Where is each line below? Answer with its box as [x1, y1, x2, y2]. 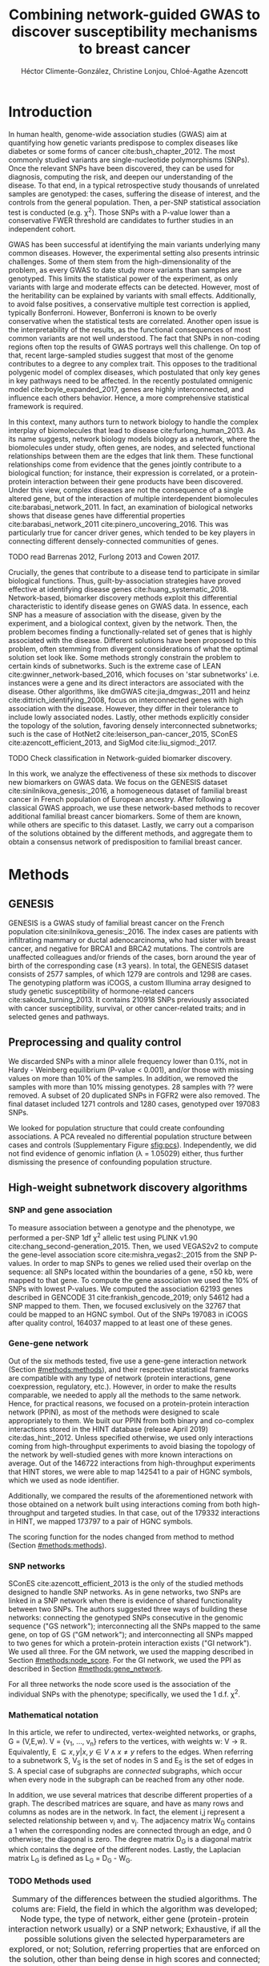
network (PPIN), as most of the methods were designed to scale [8, 1407, 220, 1417]
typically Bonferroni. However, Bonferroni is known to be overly [8, 308, 218, 318]
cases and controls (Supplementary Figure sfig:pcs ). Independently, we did [8, 1140, 257, 1150]
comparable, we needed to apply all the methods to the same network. [8, 1390, 242, 1400]
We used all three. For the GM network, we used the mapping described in [8, 1647, 254, 1657]
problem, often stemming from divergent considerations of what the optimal [8, 644, 259, 654]
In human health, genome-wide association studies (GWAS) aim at [8, 129, 227, 139]
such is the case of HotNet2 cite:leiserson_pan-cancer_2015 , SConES [8, 730, 239, 739]
